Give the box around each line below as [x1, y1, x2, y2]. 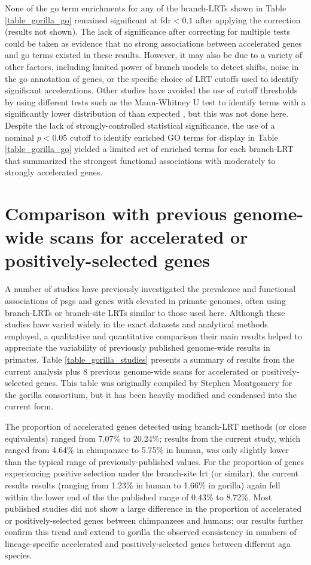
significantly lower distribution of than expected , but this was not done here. [5, 107, 289, 120]
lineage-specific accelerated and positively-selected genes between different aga [5, 537, 291, 549]
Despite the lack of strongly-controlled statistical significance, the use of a [5, 119, 275, 131]
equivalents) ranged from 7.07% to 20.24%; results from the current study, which [5, 432, 301, 444]
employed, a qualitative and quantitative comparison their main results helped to [5, 329, 302, 342]
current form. [5, 400, 54, 412]
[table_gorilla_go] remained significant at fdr [5, 13, 171, 26]
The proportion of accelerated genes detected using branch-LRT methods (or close [5, 420, 306, 432]
